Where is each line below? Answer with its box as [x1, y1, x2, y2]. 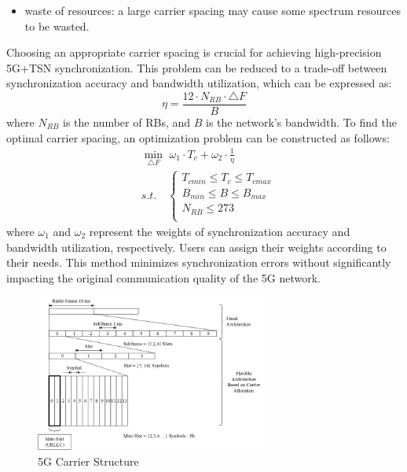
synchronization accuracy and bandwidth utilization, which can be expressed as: [6, 75, 392, 91]
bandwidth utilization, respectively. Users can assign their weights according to [6, 238, 387, 255]
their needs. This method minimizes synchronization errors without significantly [6, 254, 391, 271]
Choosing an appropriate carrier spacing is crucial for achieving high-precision [6, 44, 382, 61]
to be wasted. [24, 17, 90, 34]
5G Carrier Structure [38, 452, 139, 469]
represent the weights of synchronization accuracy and [89, 223, 350, 239]
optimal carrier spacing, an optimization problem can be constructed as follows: [6, 129, 390, 146]
